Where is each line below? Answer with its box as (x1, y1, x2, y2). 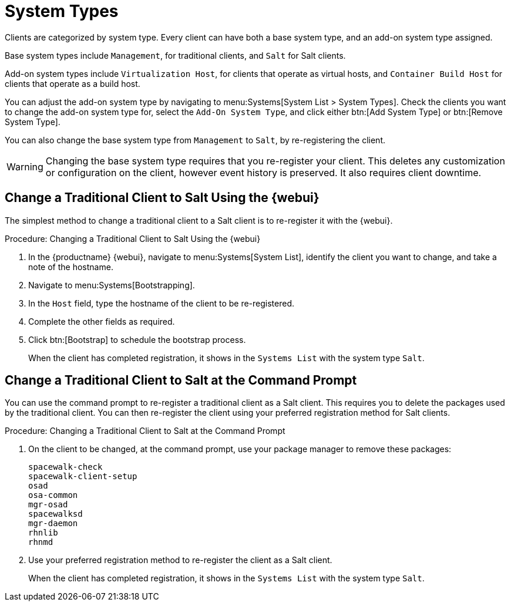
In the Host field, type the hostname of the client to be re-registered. (28, 298, 295, 308)
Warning (6, 160, 43, 173)
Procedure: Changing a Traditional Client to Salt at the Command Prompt (5, 426, 285, 436)
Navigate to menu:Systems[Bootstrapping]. (28, 280, 195, 290)
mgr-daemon (28, 519, 78, 528)
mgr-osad (28, 500, 68, 510)
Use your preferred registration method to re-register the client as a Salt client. (28, 555, 332, 565)
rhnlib (28, 528, 58, 538)
